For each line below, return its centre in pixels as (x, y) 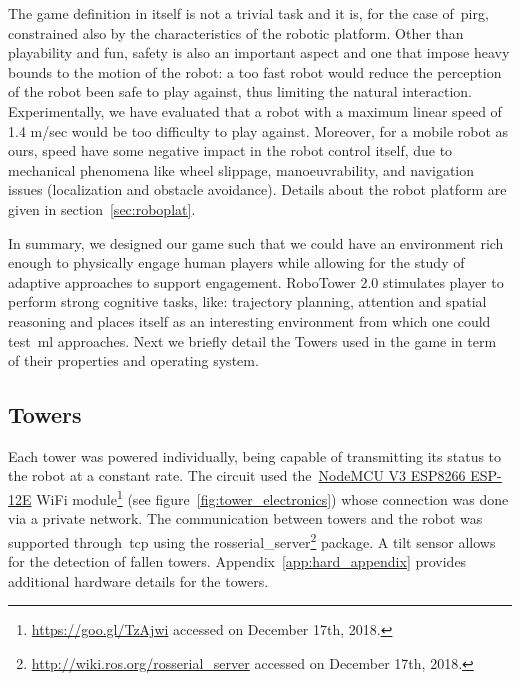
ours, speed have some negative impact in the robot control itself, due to (230, 150)
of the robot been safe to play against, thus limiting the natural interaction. (240, 91)
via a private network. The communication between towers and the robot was (245, 518)
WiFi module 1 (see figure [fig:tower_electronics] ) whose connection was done (272, 497)
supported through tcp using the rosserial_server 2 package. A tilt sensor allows (252, 540)
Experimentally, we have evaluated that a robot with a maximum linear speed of (255, 110)
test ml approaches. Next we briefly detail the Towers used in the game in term (252, 340)
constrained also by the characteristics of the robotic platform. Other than (236, 32)
